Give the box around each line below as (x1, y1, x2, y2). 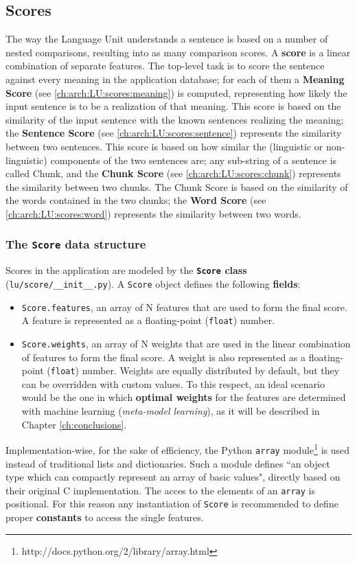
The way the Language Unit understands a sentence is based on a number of (5, 32, 328, 46)
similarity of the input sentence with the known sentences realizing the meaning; (5, 112, 344, 126)
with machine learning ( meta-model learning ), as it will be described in (21, 404, 320, 418)
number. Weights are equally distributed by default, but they (82, 363, 340, 378)
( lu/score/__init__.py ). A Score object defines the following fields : (5, 276, 301, 290)
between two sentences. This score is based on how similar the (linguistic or (5, 139, 323, 153)
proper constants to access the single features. (5, 510, 204, 525)
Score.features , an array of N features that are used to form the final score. (21, 299, 347, 314)
